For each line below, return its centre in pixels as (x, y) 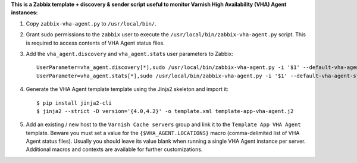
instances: (24, 12)
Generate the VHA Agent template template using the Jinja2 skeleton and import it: (127, 89)
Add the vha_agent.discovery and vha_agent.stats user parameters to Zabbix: (129, 54)
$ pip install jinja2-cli (74, 103)
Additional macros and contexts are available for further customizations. (114, 149)
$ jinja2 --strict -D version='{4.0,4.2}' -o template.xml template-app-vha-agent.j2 (165, 111)
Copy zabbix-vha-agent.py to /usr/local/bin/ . (91, 23)
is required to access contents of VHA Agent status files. (95, 43)
